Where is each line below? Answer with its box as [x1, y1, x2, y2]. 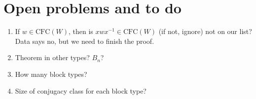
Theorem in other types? [15, 52, 90, 63]
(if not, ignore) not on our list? [158, 26, 252, 36]
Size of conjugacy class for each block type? [15, 85, 146, 96]
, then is [68, 26, 93, 36]
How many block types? [15, 68, 87, 79]
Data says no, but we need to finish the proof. [15, 35, 154, 46]
